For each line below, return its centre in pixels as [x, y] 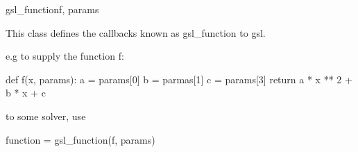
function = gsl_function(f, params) [80, 139]
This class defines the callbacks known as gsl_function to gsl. [136, 32]
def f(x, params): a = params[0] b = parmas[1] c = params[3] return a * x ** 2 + [179, 79]
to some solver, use [46, 116]
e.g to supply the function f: [65, 56]
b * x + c [26, 93]
